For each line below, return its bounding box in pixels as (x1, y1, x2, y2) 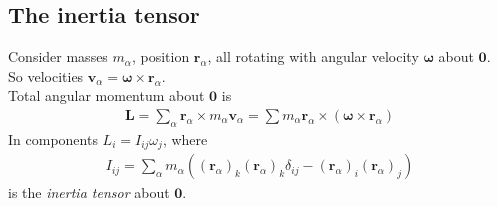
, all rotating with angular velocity (207, 46, 419, 67)
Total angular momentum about (8, 85, 205, 106)
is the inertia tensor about (8, 182, 170, 203)
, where (162, 128, 208, 149)
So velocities (8, 65, 84, 86)
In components (8, 128, 98, 149)
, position (131, 46, 190, 67)
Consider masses (8, 46, 108, 67)
